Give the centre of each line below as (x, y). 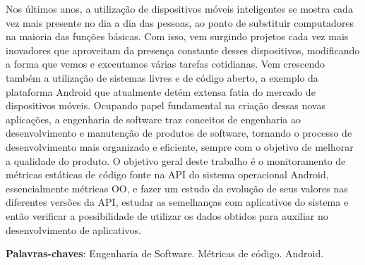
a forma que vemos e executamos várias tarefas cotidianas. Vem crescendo (166, 64)
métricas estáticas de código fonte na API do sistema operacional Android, (167, 174)
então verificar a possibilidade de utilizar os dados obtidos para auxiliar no (167, 215)
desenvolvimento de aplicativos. (73, 229)
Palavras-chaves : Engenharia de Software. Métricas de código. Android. (165, 253)
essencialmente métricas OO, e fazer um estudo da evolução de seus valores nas (177, 188)
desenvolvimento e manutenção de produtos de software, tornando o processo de (179, 133)
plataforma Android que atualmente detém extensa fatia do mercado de (161, 91)
